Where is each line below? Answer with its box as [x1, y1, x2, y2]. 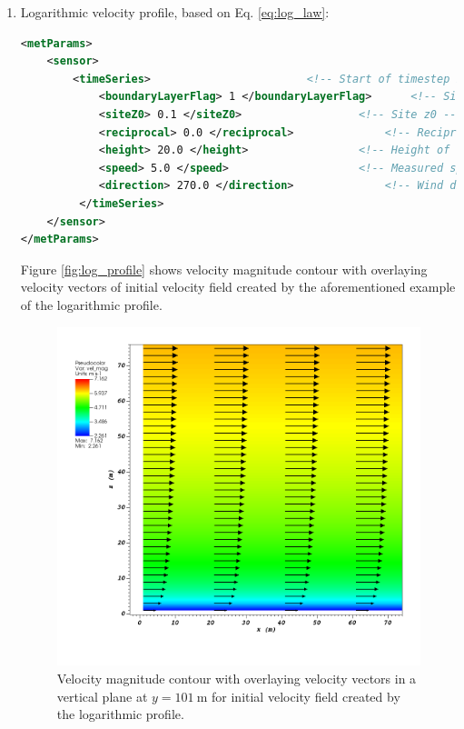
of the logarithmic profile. [20, 295, 163, 314]
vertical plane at [56, 686, 148, 705]
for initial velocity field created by [212, 686, 400, 705]
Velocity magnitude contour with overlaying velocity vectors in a [56, 668, 417, 687]
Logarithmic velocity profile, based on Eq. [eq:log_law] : [20, 3, 330, 21]
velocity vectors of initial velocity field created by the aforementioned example [20, 277, 456, 296]
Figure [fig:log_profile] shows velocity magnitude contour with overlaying [20, 259, 428, 278]
